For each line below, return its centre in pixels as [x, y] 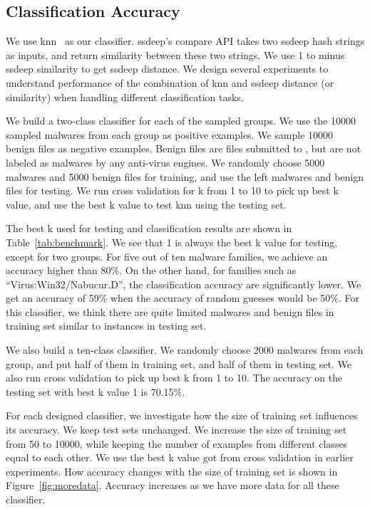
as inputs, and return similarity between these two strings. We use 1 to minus [175, 54]
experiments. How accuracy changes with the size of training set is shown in [172, 471]
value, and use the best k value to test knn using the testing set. [146, 204]
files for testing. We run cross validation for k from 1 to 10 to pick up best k [172, 190]
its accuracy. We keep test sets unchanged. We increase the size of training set [176, 430]
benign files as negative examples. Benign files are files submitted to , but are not [184, 148]
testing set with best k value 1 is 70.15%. [96, 391]
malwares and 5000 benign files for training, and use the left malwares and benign [185, 176]
